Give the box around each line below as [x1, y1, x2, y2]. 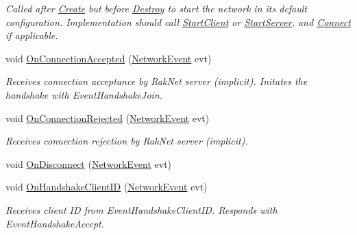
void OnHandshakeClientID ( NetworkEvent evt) [5, 180, 208, 194]
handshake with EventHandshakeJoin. [5, 87, 163, 101]
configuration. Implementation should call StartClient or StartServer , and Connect [5, 14, 351, 29]
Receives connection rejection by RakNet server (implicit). [5, 134, 248, 148]
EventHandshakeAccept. [5, 216, 105, 230]
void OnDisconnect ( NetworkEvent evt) [5, 156, 172, 171]
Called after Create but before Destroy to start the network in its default [5, 1, 308, 15]
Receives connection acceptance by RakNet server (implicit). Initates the [5, 74, 308, 88]
